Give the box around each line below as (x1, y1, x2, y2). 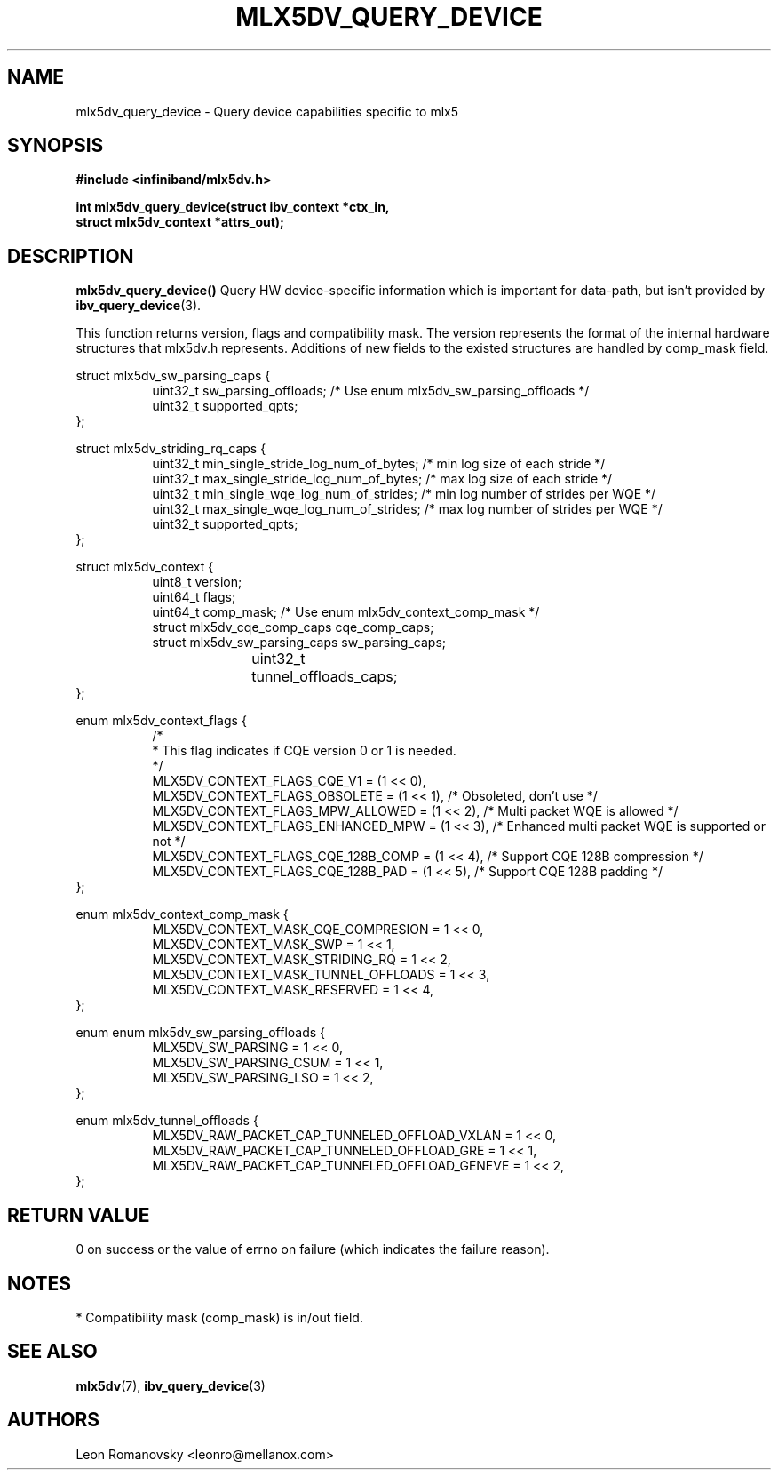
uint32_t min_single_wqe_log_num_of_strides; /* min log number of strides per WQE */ (152, 486, 656, 502)
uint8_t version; (152, 574, 242, 590)
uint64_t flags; (152, 589, 236, 605)
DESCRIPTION (7, 244, 134, 267)
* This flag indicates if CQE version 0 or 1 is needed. (152, 743, 456, 759)
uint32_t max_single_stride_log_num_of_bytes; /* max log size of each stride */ (152, 471, 613, 487)
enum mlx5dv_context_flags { (75, 713, 247, 729)
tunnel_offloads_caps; (251, 667, 398, 686)
